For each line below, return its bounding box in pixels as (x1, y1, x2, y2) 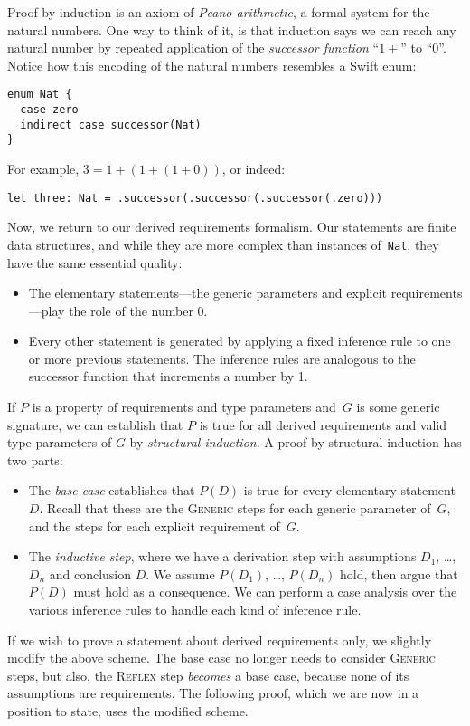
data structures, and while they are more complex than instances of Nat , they (7, 234, 439, 253)
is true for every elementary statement (243, 481, 456, 500)
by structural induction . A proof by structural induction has (129, 433, 462, 452)
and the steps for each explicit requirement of (28, 516, 280, 535)
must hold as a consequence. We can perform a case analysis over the (73, 582, 457, 601)
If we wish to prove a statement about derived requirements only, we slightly (7, 630, 432, 649)
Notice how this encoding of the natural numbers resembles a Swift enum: (7, 55, 417, 74)
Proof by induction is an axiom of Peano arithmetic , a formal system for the (7, 3, 430, 21)
